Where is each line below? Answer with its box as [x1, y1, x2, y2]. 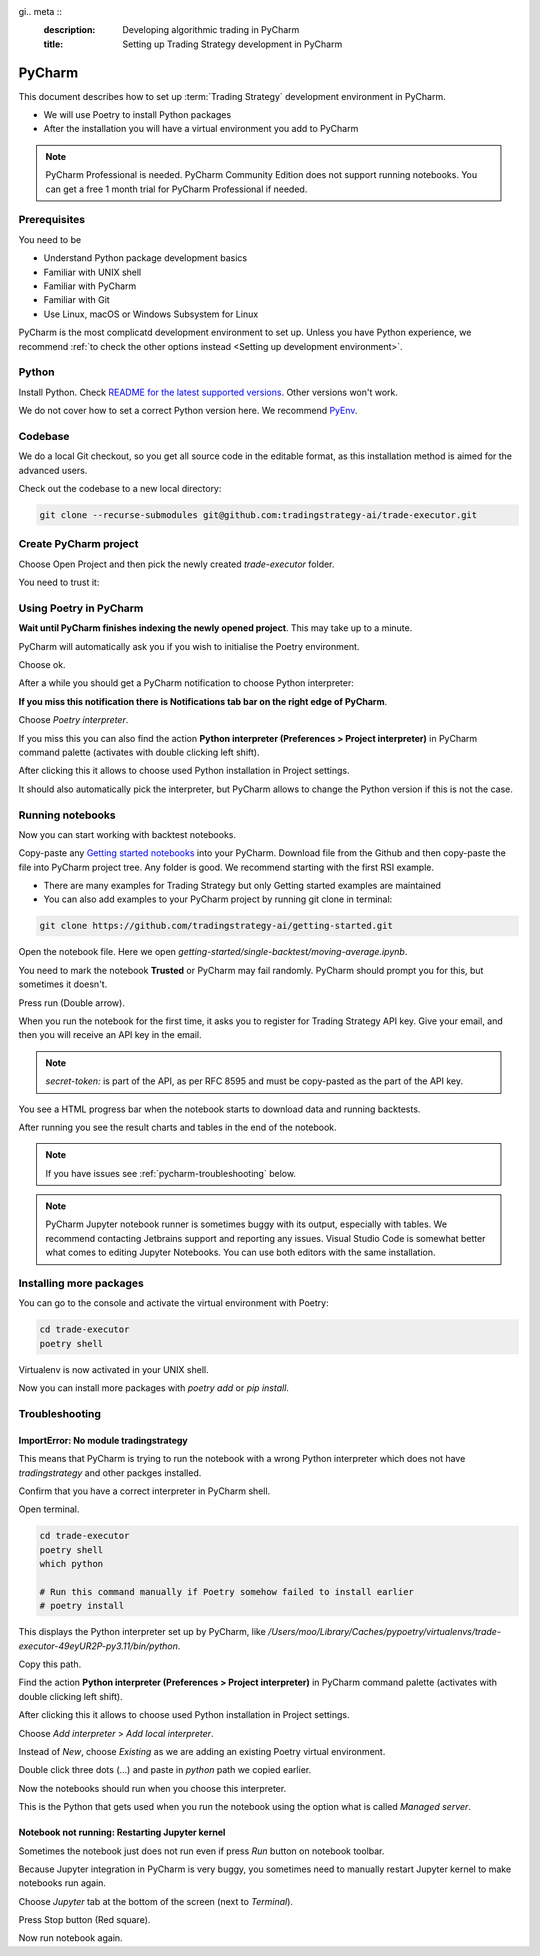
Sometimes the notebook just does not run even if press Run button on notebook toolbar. [18, 1845, 385, 1857]
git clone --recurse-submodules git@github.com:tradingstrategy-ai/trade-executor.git [39, 509, 478, 520]
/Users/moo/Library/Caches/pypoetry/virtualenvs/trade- [268, 1626, 502, 1638]
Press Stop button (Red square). [18, 1914, 151, 1926]
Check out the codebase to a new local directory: [18, 482, 222, 494]
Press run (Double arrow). [18, 996, 125, 1009]
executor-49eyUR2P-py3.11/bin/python [18, 1640, 179, 1652]
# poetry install [39, 1600, 125, 1612]
